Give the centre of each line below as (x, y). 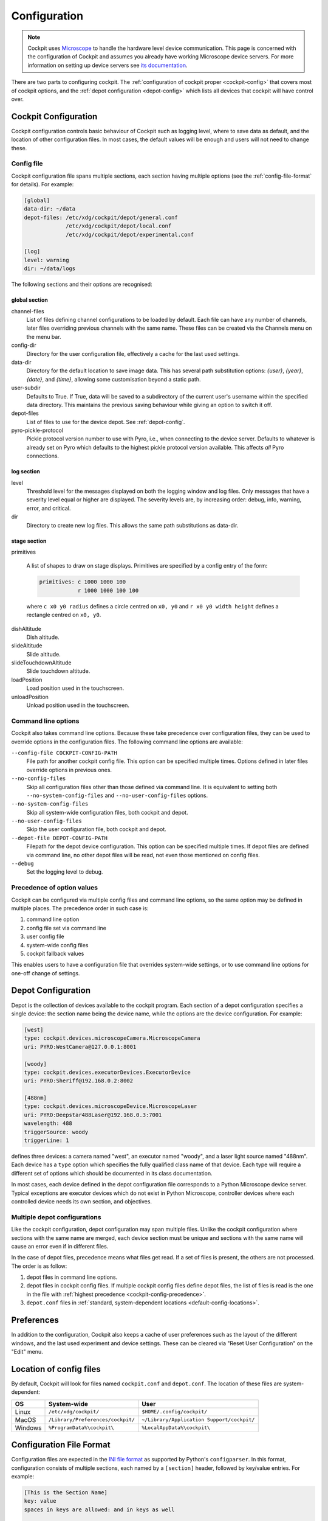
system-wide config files (57, 945)
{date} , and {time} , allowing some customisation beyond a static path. (114, 379)
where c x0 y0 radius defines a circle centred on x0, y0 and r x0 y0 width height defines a (152, 606)
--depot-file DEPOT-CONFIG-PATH (59, 838)
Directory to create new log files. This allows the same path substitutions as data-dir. (132, 525)
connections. (43, 456)
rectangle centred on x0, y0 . (64, 615)
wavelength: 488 (48, 1123)
